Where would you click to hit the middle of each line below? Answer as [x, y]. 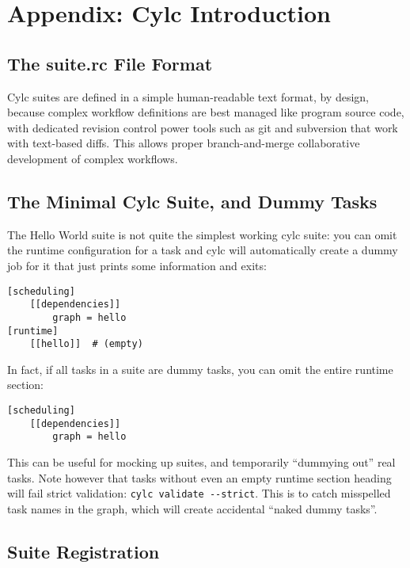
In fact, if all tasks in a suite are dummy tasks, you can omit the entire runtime [200, 369]
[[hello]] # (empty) [86, 344]
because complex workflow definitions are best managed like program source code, [206, 112]
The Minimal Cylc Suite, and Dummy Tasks [192, 201]
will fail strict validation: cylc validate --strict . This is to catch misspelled [199, 493]
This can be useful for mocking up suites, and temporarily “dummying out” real [201, 461]
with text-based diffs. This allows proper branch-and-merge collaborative [184, 143]
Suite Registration [84, 551]
